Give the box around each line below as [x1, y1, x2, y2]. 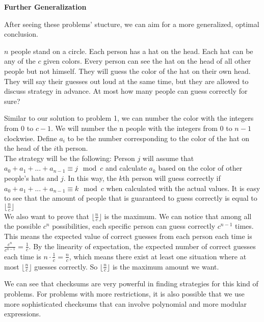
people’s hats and [4, 172, 59, 183]
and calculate [105, 163, 147, 173]
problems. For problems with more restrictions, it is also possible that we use [4, 288, 245, 299]
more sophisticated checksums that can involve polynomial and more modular [4, 298, 247, 309]
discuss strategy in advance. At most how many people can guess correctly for [4, 86, 248, 96]
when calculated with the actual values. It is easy [106, 182, 260, 193]
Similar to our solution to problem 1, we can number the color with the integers [4, 113, 254, 123]
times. [235, 221, 254, 231]
